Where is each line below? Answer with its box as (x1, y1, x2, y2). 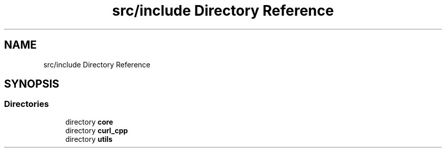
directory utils (65, 134, 113, 143)
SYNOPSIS (4, 78, 60, 91)
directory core (65, 117, 114, 126)
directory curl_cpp (65, 126, 128, 135)
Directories (4, 99, 49, 109)
